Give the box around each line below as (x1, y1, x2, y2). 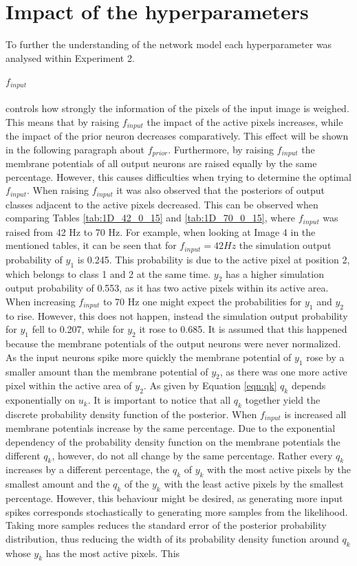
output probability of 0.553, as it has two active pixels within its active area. (6, 281, 329, 295)
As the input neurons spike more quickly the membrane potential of (6, 349, 292, 364)
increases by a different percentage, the (6, 462, 170, 477)
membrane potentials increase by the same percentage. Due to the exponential (6, 421, 336, 435)
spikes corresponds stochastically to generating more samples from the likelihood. (6, 504, 348, 519)
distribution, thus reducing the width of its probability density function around (6, 531, 339, 545)
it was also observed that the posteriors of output (116, 183, 325, 197)
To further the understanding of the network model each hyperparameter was (6, 37, 332, 52)
